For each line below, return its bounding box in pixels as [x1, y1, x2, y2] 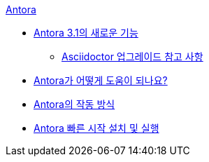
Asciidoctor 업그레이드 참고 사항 [62, 50, 203, 62]
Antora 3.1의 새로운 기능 [34, 27, 138, 39]
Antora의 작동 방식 [34, 98, 115, 110]
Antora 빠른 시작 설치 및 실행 [34, 122, 159, 134]
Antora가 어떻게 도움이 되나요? [34, 74, 168, 86]
